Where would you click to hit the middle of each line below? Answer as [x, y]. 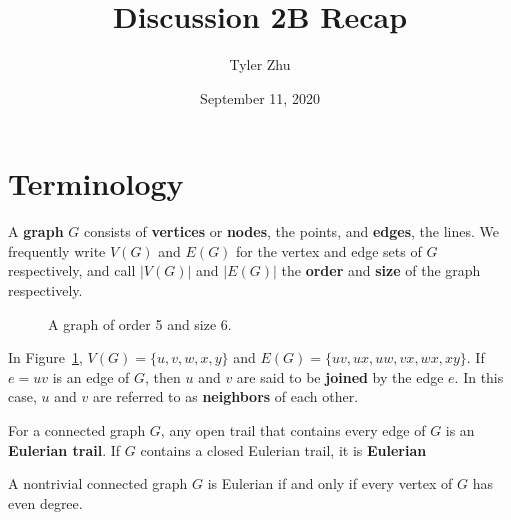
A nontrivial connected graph [98, 483]
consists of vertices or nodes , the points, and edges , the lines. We [291, 231]
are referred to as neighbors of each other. [225, 396]
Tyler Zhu [260, 64]
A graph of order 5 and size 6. [140, 323]
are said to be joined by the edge [340, 376]
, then [163, 376]
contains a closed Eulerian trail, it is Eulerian [283, 449]
